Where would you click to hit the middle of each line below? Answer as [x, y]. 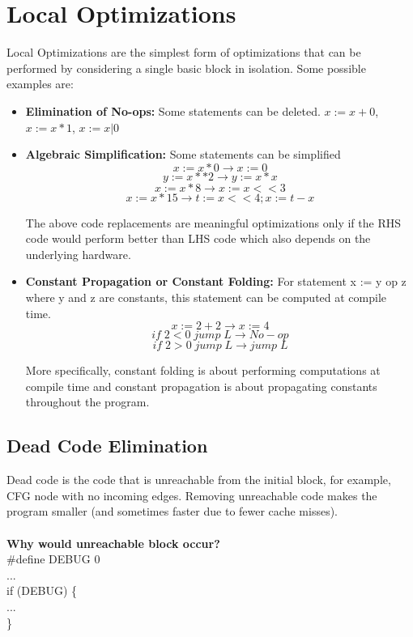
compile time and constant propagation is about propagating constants [201, 386]
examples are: [40, 84]
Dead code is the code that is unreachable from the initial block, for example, [199, 480]
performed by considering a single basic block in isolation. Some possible [186, 68]
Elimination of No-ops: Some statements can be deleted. [173, 110]
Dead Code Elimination [107, 446]
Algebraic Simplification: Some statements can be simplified [183, 154]
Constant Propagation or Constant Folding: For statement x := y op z [216, 281]
